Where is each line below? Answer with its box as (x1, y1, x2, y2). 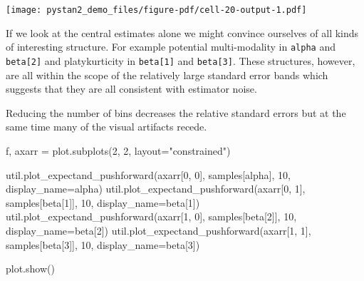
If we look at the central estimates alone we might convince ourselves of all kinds (6, 25, 359, 40)
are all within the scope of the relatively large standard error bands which (6, 67, 328, 82)
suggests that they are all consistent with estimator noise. (6, 81, 257, 96)
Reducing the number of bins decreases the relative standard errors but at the (6, 105, 346, 120)
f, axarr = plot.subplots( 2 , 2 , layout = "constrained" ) (6, 143, 231, 158)
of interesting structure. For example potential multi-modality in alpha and (6, 39, 336, 54)
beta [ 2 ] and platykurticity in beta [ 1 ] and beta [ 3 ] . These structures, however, (6, 53, 355, 68)
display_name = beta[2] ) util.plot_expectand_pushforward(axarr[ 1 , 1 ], (6, 223, 311, 237)
